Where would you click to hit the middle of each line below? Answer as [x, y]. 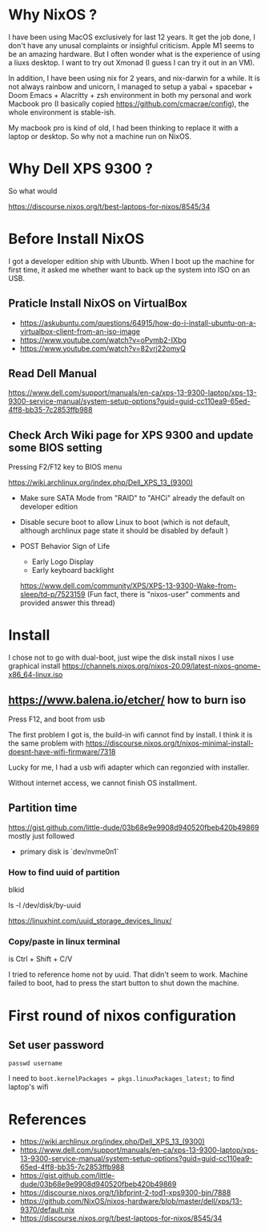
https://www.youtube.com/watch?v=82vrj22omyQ [103, 348]
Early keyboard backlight [73, 571]
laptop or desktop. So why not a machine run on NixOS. [100, 136]
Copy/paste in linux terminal [64, 942]
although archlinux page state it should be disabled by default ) [124, 530]
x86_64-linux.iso [36, 675]
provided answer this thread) [68, 603]
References [47, 1119]
